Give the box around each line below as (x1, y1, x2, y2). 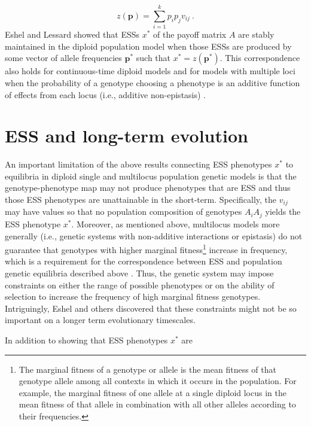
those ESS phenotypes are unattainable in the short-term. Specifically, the (5, 193, 277, 205)
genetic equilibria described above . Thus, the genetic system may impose (5, 266, 274, 279)
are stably (238, 28, 275, 41)
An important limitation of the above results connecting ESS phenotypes (5, 158, 272, 171)
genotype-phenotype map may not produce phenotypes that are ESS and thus (5, 181, 291, 194)
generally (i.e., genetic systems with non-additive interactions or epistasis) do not (5, 229, 303, 242)
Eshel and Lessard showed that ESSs (5, 28, 140, 41)
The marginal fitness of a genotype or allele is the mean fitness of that (19, 363, 276, 375)
